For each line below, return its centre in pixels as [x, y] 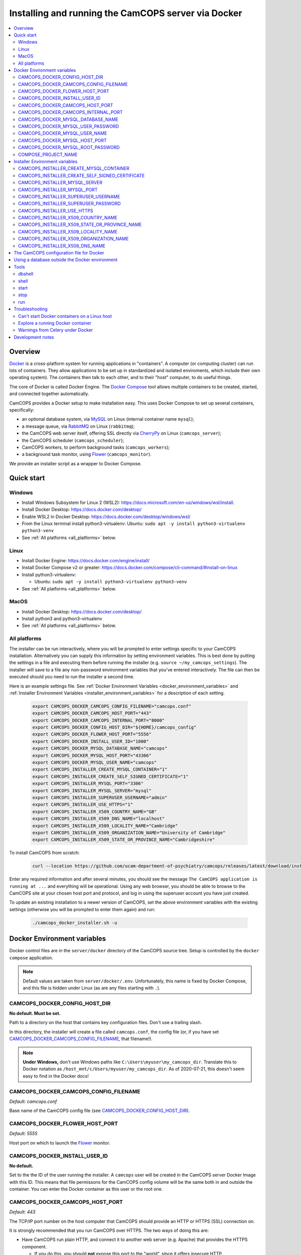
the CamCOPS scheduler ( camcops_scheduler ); [73, 440]
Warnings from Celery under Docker [56, 330]
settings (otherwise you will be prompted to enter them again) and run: [82, 909]
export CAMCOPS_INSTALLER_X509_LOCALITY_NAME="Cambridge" [105, 826]
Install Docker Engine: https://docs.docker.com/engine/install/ [86, 560]
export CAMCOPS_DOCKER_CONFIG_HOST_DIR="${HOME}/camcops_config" [114, 727]
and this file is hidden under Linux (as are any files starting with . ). [92, 988]
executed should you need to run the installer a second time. [72, 677]
